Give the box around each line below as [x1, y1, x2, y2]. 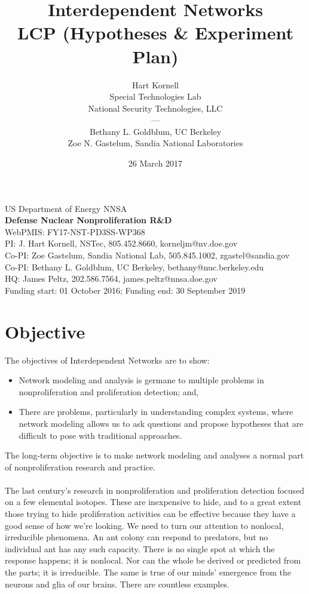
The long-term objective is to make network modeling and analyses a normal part [5, 449, 304, 461]
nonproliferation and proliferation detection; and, [19, 385, 199, 398]
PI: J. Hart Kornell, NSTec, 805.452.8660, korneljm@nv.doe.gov [5, 237, 238, 250]
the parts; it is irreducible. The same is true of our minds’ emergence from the [5, 566, 291, 578]
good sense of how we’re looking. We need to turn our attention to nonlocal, [5, 519, 284, 531]
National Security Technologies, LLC [88, 101, 223, 114]
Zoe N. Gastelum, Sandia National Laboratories [68, 137, 243, 149]
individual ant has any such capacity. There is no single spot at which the [5, 542, 275, 555]
